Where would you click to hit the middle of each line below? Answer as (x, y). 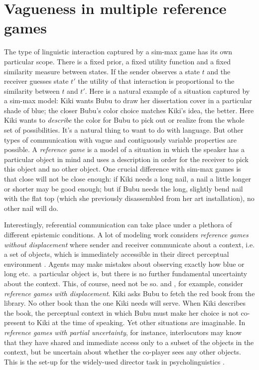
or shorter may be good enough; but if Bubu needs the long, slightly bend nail (124, 188)
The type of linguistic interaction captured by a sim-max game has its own (118, 52)
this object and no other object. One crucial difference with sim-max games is (123, 169)
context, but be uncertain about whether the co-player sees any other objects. (123, 352)
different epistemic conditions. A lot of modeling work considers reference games (126, 234)
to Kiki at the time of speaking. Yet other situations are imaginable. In (137, 322)
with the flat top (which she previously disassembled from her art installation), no (129, 198)
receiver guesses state (36, 81)
